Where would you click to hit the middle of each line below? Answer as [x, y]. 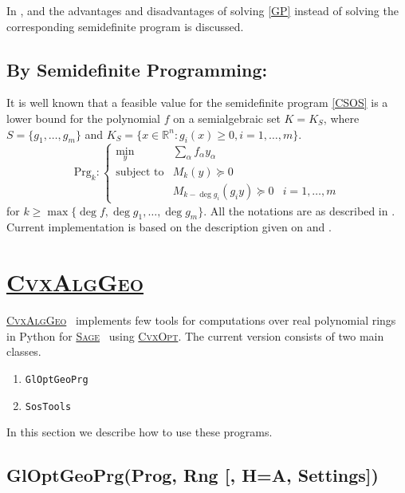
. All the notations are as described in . [299, 210]
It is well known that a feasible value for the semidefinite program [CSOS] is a [197, 103]
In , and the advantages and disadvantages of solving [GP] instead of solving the [202, 10]
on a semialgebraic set [227, 118]
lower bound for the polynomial [84, 118]
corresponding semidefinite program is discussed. [125, 26]
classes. [24, 351]
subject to [140, 172]
